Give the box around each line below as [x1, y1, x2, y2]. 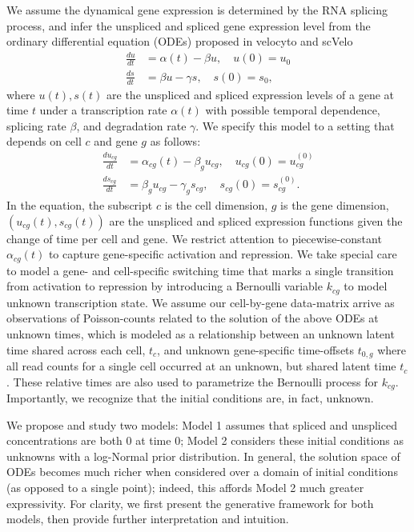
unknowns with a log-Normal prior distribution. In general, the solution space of [6, 447, 400, 464]
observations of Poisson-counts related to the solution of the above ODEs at [6, 310, 379, 326]
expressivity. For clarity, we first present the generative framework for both [6, 494, 374, 511]
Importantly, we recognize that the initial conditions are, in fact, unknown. [6, 390, 374, 406]
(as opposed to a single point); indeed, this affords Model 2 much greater [6, 479, 364, 496]
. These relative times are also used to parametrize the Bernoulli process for [6, 373, 379, 390]
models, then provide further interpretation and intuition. [6, 510, 289, 527]
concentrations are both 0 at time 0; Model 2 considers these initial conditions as [6, 432, 404, 449]
